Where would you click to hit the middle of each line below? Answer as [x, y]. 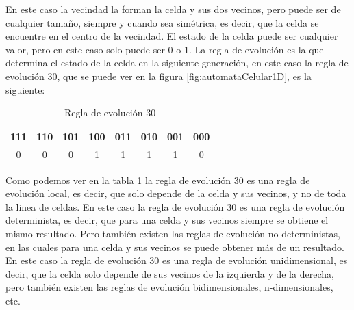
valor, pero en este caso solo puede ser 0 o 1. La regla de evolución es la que [165, 49]
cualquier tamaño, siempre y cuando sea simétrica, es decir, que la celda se [162, 22]
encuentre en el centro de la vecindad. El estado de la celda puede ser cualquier [172, 36]
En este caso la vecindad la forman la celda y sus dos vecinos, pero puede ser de [173, 9]
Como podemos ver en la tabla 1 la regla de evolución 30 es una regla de [158, 180]
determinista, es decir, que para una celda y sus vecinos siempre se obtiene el [167, 220]
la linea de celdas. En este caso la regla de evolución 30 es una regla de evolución [175, 206]
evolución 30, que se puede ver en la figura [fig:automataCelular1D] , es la [159, 76]
